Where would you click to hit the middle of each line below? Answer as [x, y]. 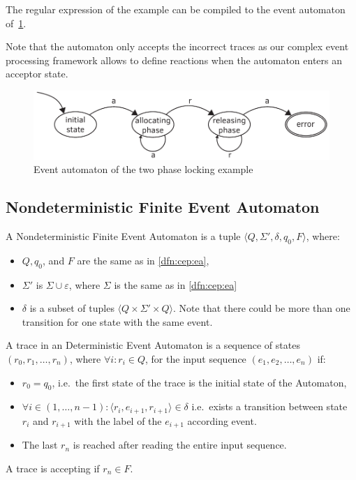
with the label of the [118, 420]
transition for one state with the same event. [117, 321]
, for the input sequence [196, 358]
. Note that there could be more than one [262, 308]
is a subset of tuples [72, 308]
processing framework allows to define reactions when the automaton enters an [174, 60]
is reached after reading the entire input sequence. [180, 445]
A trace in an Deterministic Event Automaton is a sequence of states [153, 345]
